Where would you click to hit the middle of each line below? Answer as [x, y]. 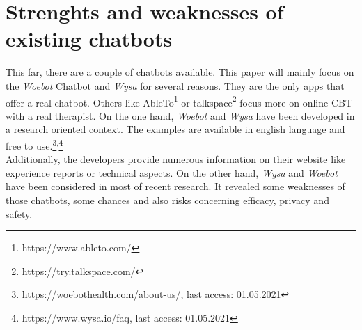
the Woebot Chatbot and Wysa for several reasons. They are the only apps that [175, 85]
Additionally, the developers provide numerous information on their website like [176, 159]
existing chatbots [89, 39]
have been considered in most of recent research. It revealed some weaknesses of [175, 186]
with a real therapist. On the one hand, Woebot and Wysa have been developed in [180, 115]
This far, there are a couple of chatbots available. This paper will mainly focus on [180, 72]
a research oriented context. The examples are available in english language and [175, 129]
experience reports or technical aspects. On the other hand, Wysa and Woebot [172, 172]
